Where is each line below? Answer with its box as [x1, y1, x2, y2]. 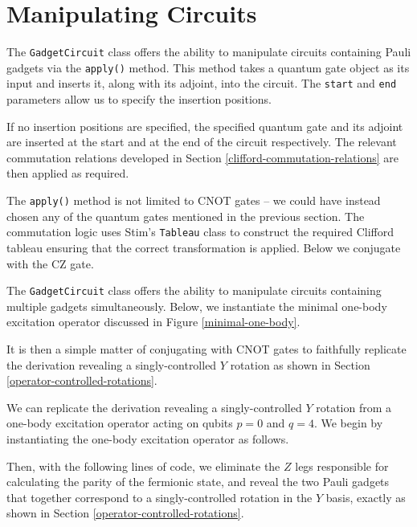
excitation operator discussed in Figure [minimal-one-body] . [6, 313, 300, 330]
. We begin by [313, 415, 383, 431]
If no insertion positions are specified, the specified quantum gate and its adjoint [6, 117, 403, 134]
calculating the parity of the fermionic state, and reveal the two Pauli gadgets [6, 473, 390, 490]
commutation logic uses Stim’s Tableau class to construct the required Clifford [6, 223, 394, 240]
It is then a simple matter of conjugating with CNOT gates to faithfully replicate [6, 341, 407, 357]
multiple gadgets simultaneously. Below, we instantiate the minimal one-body [6, 297, 387, 314]
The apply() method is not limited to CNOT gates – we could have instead [6, 192, 381, 209]
